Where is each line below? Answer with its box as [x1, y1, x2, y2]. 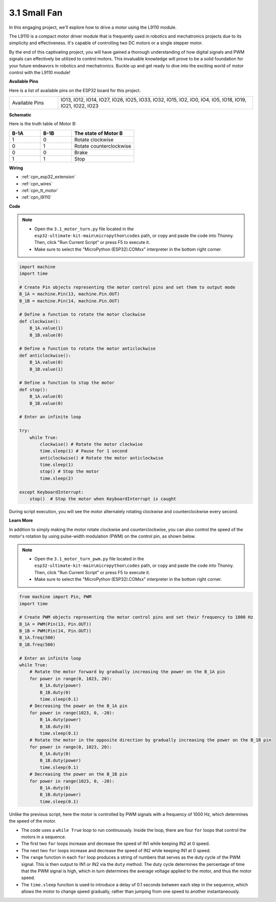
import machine [19, 264, 56, 269]
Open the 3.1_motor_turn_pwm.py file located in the [34, 556, 144, 561]
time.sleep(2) [39, 476, 74, 481]
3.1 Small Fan [9, 7, 63, 18]
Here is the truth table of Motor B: [9, 121, 77, 127]
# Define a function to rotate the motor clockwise [19, 312, 146, 317]
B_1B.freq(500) [19, 641, 56, 647]
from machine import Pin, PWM [19, 594, 92, 600]
